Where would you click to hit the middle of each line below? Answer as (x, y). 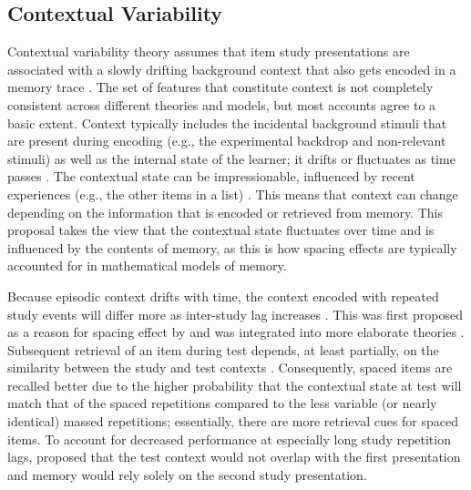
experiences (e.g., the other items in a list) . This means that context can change (233, 194)
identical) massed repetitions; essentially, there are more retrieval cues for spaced (233, 421)
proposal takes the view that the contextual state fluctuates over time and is (221, 230)
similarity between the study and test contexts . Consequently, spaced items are (230, 367)
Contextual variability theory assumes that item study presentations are (209, 51)
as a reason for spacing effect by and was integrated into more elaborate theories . (236, 332)
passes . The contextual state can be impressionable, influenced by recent (211, 176)
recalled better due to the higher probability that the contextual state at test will (235, 385)
